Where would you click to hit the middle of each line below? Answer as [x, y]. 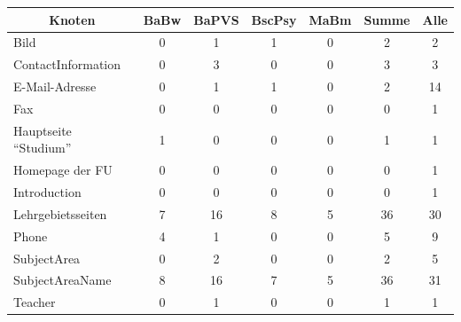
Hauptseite [43, 130]
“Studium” [43, 148]
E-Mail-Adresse [55, 86]
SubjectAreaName [63, 280]
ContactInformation [67, 64]
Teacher [35, 302]
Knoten [72, 19]
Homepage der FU [63, 170]
